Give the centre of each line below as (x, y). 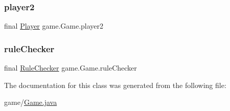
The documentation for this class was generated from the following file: (115, 85)
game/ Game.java (31, 102)
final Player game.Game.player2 (54, 26)
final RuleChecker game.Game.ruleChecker (71, 68)
